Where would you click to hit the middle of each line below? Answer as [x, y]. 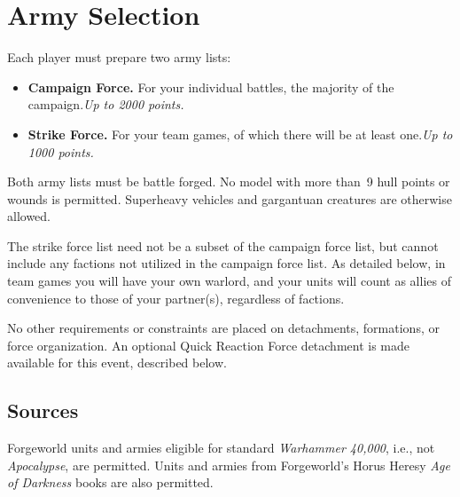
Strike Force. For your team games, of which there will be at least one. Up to [240, 134]
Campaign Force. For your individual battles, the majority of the [211, 87]
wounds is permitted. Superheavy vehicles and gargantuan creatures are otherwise [230, 198]
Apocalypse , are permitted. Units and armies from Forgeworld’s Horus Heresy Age [229, 465]
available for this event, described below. [117, 363]
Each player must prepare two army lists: [119, 57]
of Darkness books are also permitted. [110, 482]
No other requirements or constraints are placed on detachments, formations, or [223, 328]
